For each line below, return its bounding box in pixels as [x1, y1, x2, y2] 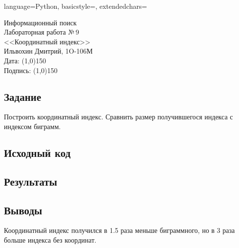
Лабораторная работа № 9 [4, 27, 79, 37]
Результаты [4, 173, 58, 189]
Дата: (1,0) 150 [4, 55, 46, 65]
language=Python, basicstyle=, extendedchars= [4, 1, 147, 11]
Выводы [4, 202, 42, 217]
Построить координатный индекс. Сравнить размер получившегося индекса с [4, 112, 233, 122]
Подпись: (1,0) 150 [4, 65, 58, 75]
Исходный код [4, 145, 71, 160]
